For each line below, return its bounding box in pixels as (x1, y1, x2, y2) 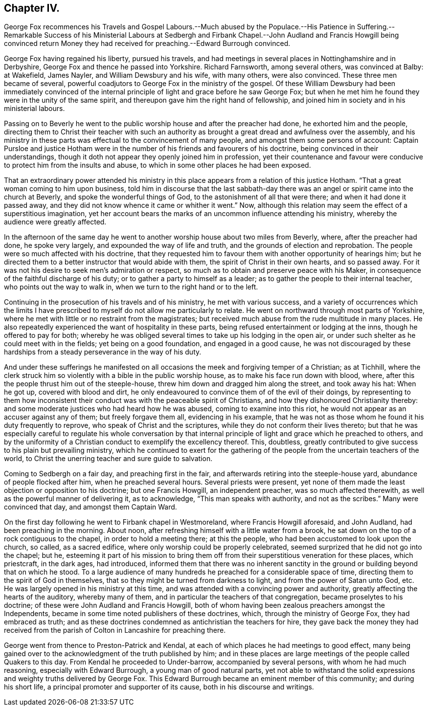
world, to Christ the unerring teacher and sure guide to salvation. (4, 454, 213, 463)
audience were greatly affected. (4, 218, 107, 226)
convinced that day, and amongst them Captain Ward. (4, 503, 177, 511)
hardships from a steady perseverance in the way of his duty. (4, 348, 202, 356)
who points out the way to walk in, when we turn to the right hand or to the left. (4, 283, 258, 291)
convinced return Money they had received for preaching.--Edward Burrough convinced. (4, 39, 291, 48)
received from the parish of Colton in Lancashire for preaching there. (4, 626, 226, 635)
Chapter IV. (4, 2, 60, 14)
